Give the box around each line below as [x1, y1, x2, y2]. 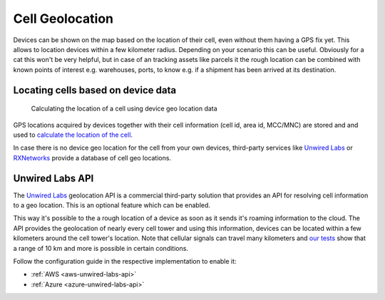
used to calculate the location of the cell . [13, 130, 133, 139]
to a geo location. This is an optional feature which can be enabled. [13, 200, 210, 210]
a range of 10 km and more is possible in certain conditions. [13, 244, 189, 252]
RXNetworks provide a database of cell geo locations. [13, 153, 171, 162]
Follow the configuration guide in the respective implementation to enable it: [13, 257, 237, 265]
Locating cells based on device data [13, 84, 177, 96]
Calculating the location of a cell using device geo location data [31, 104, 217, 113]
